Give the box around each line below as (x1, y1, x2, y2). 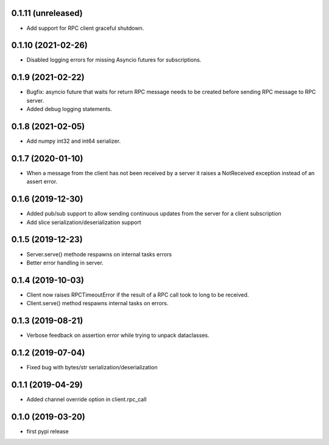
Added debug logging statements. (26, 106, 112, 113)
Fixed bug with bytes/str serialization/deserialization (26, 364, 158, 371)
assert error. (26, 178, 58, 186)
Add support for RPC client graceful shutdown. (26, 24, 144, 32)
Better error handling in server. (26, 259, 104, 266)
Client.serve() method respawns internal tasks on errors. (26, 300, 169, 307)
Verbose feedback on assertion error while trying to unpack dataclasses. (26, 331, 210, 339)
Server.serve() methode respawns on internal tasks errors (26, 250, 172, 258)
